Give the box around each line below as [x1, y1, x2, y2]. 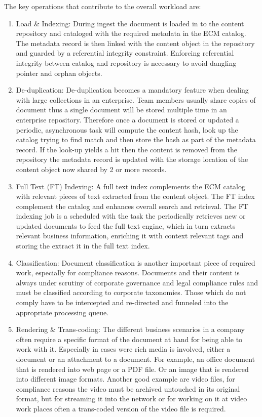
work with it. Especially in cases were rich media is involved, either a [16, 344, 231, 354]
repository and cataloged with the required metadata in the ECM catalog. [16, 28, 246, 38]
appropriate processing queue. [16, 307, 109, 317]
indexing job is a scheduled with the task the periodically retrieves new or [16, 211, 246, 221]
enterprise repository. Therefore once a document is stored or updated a [16, 114, 239, 124]
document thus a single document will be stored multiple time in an [16, 104, 227, 115]
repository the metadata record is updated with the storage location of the [16, 154, 248, 164]
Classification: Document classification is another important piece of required [16, 257, 255, 268]
